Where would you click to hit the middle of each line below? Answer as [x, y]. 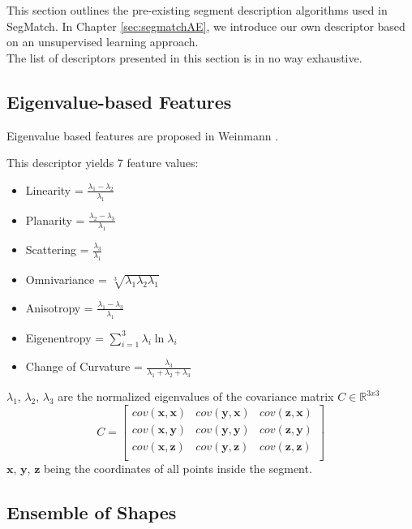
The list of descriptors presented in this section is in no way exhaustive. [185, 57]
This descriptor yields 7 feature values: [103, 163]
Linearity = [54, 189]
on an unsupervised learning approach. [103, 42]
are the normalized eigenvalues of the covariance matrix [196, 396]
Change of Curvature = [84, 366]
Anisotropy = [59, 307]
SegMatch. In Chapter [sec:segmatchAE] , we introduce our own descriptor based [206, 26]
